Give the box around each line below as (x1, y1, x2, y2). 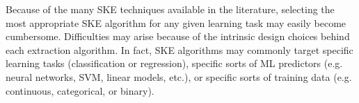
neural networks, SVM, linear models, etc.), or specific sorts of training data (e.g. (6, 69, 352, 84)
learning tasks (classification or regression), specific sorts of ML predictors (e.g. (6, 56, 343, 71)
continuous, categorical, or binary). (6, 83, 154, 97)
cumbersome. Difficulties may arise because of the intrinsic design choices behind (6, 29, 350, 44)
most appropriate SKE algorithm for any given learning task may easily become (6, 15, 346, 30)
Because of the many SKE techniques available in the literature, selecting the (6, 2, 335, 16)
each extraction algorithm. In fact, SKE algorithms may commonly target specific (6, 42, 353, 57)
